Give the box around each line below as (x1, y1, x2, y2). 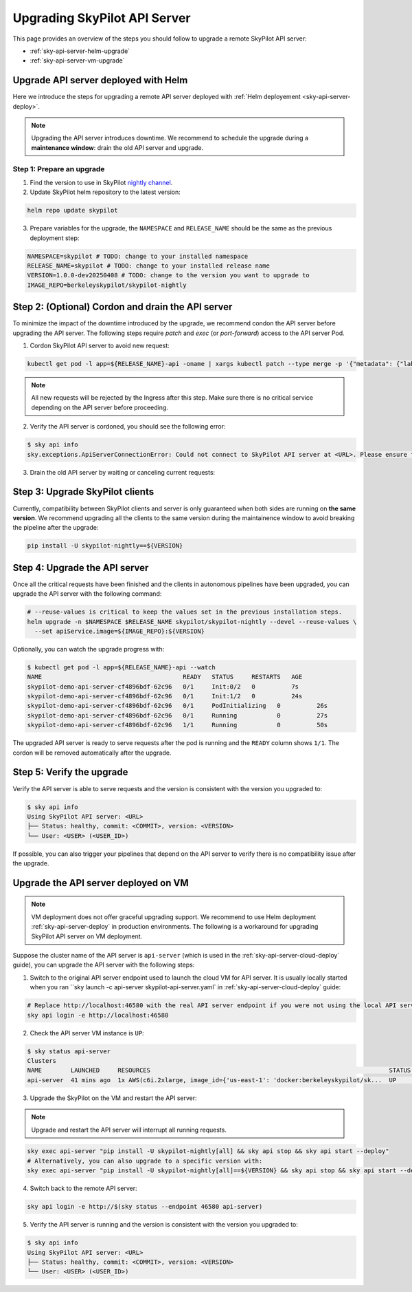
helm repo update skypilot (27, 206, 118, 215)
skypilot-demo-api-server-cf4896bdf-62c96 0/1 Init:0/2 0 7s (27, 682, 299, 691)
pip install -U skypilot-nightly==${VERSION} (27, 542, 183, 550)
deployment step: (30, 234, 80, 242)
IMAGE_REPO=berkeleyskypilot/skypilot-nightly (27, 281, 187, 289)
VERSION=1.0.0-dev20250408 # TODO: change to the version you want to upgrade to (27, 272, 310, 279)
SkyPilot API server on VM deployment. (31, 932, 143, 940)
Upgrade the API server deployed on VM (12, 877, 189, 889)
